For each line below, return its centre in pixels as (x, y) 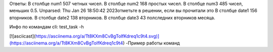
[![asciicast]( (22, 36)
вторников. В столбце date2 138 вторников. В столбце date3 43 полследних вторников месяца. (112, 17)
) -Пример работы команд (151, 43)
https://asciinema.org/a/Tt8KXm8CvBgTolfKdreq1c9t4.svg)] (97, 36)
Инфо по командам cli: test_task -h (47, 27)
